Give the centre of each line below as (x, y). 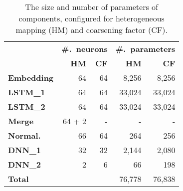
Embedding (31, 78)
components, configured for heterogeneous (91, 18)
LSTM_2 (27, 106)
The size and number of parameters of (91, 7)
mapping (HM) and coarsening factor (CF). (91, 30)
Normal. (24, 135)
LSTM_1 (27, 92)
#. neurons (85, 49)
